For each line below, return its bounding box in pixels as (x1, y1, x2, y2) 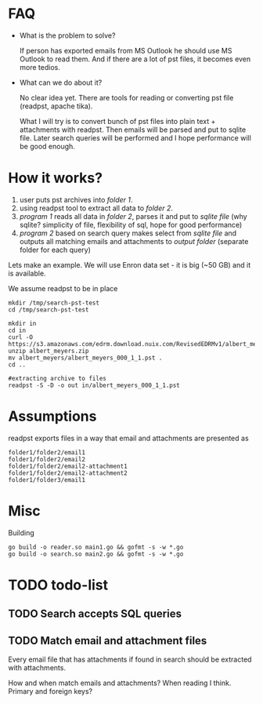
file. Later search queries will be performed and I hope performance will (19, 133, 252, 142)
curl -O (8, 333, 34, 341)
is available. (8, 268, 46, 278)
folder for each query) (19, 245, 92, 254)
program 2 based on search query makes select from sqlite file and (19, 228, 237, 238)
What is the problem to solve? (19, 31, 116, 40)
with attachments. (8, 663, 67, 673)
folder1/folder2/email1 (8, 448, 86, 456)
